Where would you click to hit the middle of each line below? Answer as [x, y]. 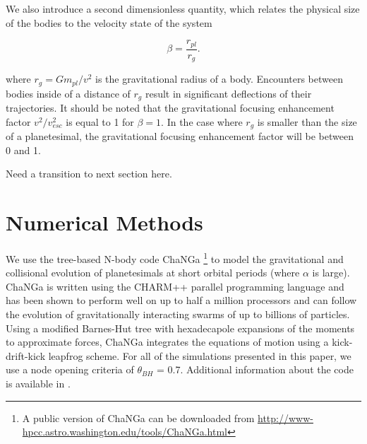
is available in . [38, 383]
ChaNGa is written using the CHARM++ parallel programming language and [175, 286]
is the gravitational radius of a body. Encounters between [219, 79]
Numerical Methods [104, 222]
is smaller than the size [307, 121]
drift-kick [26, 355]
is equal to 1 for [100, 121]
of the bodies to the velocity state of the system [109, 22]
